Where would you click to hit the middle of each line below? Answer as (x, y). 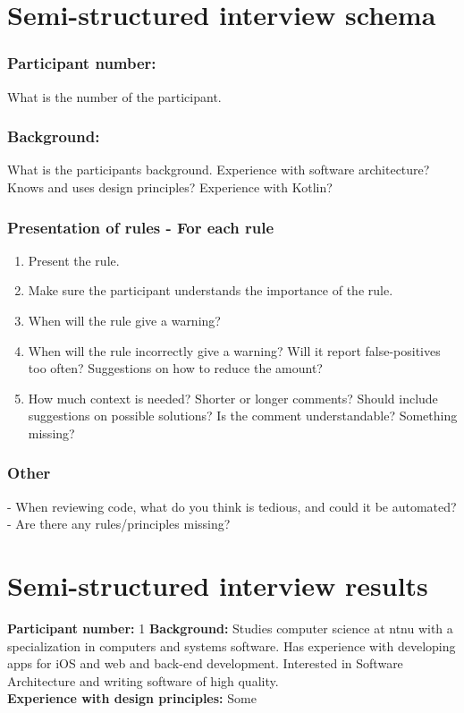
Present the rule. (74, 260)
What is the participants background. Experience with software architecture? (219, 170)
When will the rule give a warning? (124, 320)
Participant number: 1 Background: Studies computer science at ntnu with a (230, 628)
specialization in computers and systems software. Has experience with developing (232, 645)
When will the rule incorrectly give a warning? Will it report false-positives (234, 350)
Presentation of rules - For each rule (141, 227)
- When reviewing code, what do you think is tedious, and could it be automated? (232, 506)
